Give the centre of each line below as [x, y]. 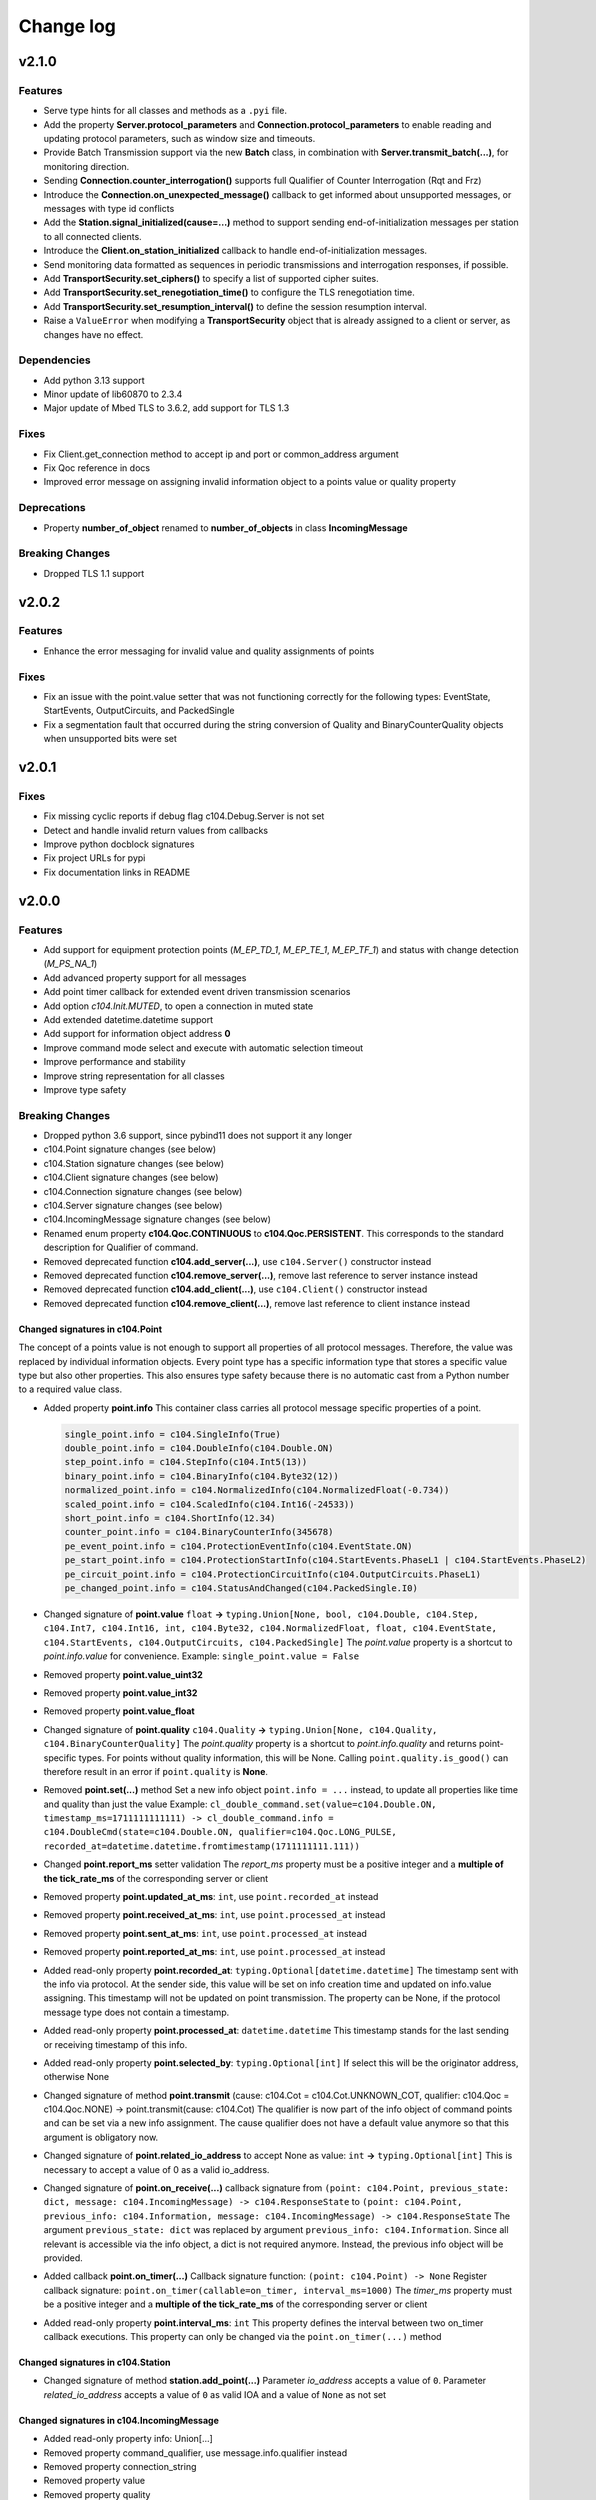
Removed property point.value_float [119, 1711]
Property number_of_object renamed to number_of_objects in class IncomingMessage [226, 527]
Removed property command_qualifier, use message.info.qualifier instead [195, 2452]
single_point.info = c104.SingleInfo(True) [173, 1434]
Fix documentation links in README [117, 872]
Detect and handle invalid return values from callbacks [156, 830]
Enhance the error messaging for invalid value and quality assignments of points [209, 651]
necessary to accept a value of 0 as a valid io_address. [156, 2169]
